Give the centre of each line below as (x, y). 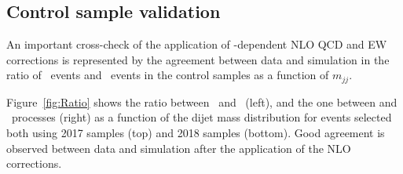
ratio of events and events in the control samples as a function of (168, 75)
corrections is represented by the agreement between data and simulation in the (198, 59)
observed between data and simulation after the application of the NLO (179, 148)
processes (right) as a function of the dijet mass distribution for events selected (201, 117)
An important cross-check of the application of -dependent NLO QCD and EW (197, 44)
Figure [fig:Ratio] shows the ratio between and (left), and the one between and (202, 101)
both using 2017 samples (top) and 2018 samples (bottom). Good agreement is (196, 133)
